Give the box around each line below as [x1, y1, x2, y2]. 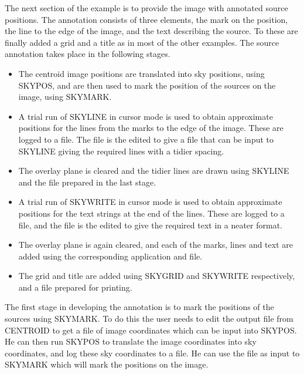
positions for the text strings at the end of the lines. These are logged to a [18, 207, 285, 219]
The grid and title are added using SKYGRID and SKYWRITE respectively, [18, 269, 295, 282]
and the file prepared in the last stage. [18, 176, 156, 188]
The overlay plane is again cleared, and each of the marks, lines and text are [18, 238, 293, 251]
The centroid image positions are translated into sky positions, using [18, 67, 265, 79]
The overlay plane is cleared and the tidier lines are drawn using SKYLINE [18, 164, 289, 177]
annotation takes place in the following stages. [5, 48, 170, 60]
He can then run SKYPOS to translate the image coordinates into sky [5, 335, 257, 348]
